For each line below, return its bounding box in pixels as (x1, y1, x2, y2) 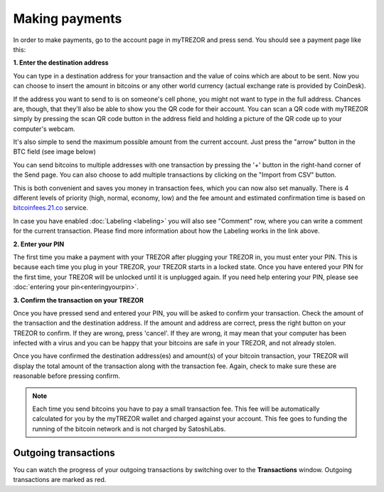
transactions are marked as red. (13, 476, 107, 484)
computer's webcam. (13, 125, 76, 133)
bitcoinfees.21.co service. (13, 204, 89, 212)
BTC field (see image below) (13, 147, 96, 156)
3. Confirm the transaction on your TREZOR (13, 295, 144, 304)
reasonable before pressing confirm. (13, 372, 120, 380)
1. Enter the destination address (13, 58, 110, 67)
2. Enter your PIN (13, 239, 65, 248)
